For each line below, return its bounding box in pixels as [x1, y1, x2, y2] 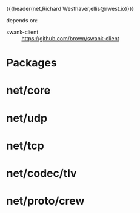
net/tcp [6, 139, 44, 153]
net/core [6, 84, 51, 97]
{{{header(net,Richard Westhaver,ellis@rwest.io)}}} [6, 5, 135, 12]
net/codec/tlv [6, 166, 77, 180]
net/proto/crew [6, 194, 85, 208]
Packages [6, 56, 58, 70]
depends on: [6, 17, 38, 24]
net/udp [6, 111, 47, 125]
